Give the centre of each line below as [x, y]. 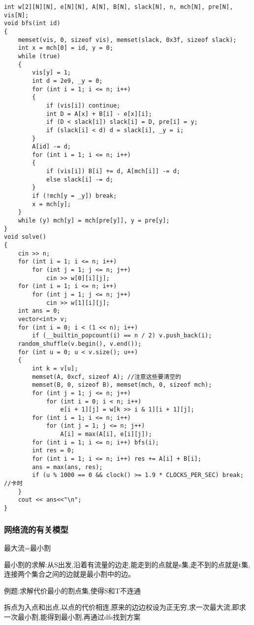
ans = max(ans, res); [67, 467]
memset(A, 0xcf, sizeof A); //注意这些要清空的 [107, 377]
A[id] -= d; [52, 147]
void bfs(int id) [32, 23]
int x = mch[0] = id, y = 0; [65, 48]
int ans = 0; [39, 311]
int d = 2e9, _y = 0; [67, 81]
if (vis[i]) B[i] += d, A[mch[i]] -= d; [113, 171]
